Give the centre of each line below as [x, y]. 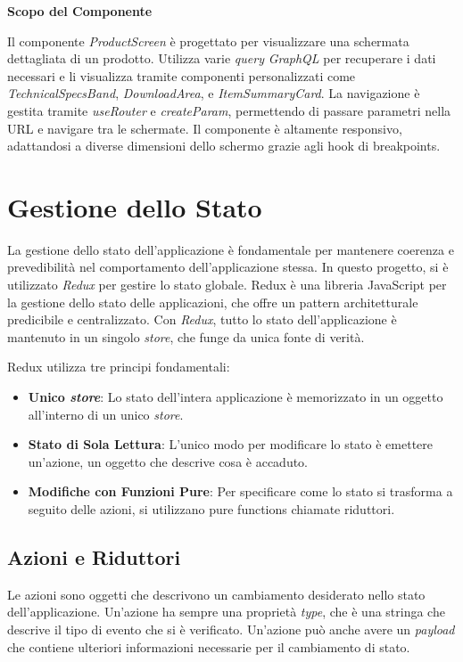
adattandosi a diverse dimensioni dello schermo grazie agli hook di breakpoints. [224, 146]
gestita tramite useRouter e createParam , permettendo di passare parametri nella [229, 110]
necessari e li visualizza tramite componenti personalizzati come [182, 75]
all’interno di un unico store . [106, 414]
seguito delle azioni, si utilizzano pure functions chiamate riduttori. [211, 509]
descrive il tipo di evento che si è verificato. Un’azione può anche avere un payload [231, 629]
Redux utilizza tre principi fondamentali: [119, 367]
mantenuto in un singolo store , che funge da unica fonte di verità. [186, 336]
